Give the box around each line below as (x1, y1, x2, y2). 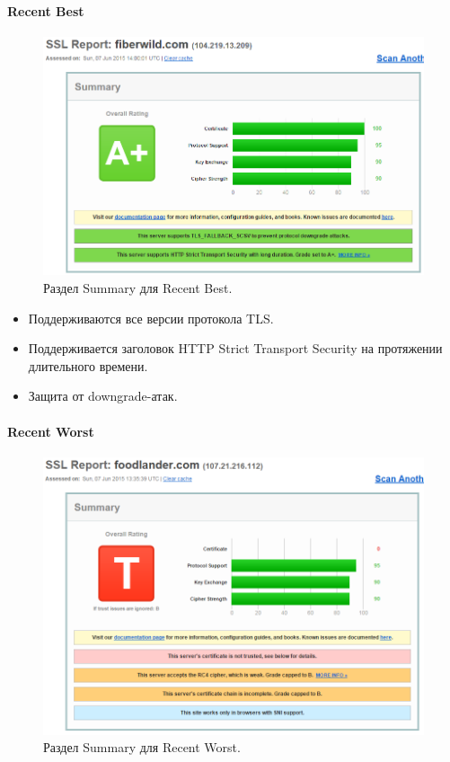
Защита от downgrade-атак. (28, 386, 178, 405)
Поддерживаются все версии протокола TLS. (28, 308, 274, 327)
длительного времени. (28, 356, 148, 375)
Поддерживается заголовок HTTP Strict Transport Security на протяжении (28, 339, 443, 358)
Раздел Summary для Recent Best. (43, 278, 233, 297)
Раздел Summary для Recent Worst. (43, 738, 241, 757)
